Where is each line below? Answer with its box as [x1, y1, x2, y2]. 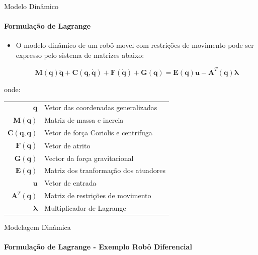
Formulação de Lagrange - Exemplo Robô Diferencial [4, 241, 192, 252]
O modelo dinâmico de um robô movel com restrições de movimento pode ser [16, 40, 254, 50]
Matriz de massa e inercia [44, 115, 124, 125]
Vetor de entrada [44, 178, 97, 188]
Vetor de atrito [44, 140, 91, 150]
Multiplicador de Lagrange [44, 202, 126, 213]
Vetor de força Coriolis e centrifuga [44, 127, 152, 138]
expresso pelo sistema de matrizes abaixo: [16, 49, 144, 60]
